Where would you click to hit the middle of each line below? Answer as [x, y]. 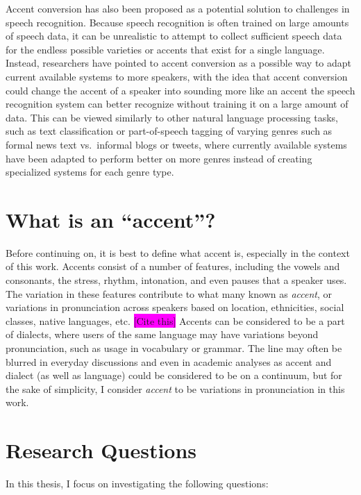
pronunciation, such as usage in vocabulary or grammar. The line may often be [174, 348]
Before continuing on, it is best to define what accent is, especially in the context [178, 252]
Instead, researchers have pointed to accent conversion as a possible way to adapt [179, 63]
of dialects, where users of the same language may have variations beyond [162, 334]
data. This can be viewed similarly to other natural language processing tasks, [172, 117]
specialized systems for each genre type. [90, 172]
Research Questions [101, 450]
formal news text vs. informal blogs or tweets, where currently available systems [176, 144]
